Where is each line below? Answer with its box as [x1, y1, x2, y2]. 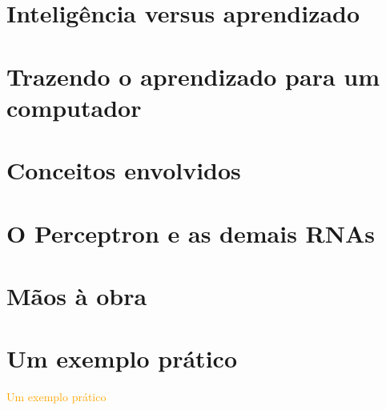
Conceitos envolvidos [6, 154, 241, 187]
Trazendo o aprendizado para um [6, 59, 380, 92]
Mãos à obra [6, 279, 147, 312]
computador [6, 90, 142, 123]
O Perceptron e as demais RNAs [6, 216, 375, 249]
